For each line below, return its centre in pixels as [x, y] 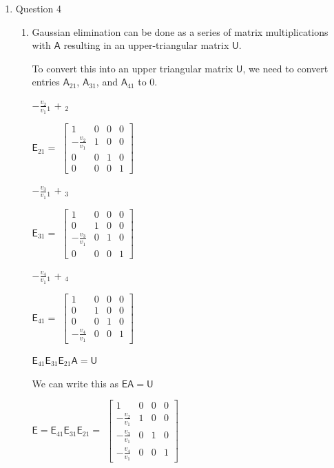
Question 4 [38, 8]
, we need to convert [285, 68]
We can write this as [75, 383]
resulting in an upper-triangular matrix [146, 45]
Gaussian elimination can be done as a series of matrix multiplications [180, 31]
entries [46, 82]
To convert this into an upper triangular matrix [133, 68]
